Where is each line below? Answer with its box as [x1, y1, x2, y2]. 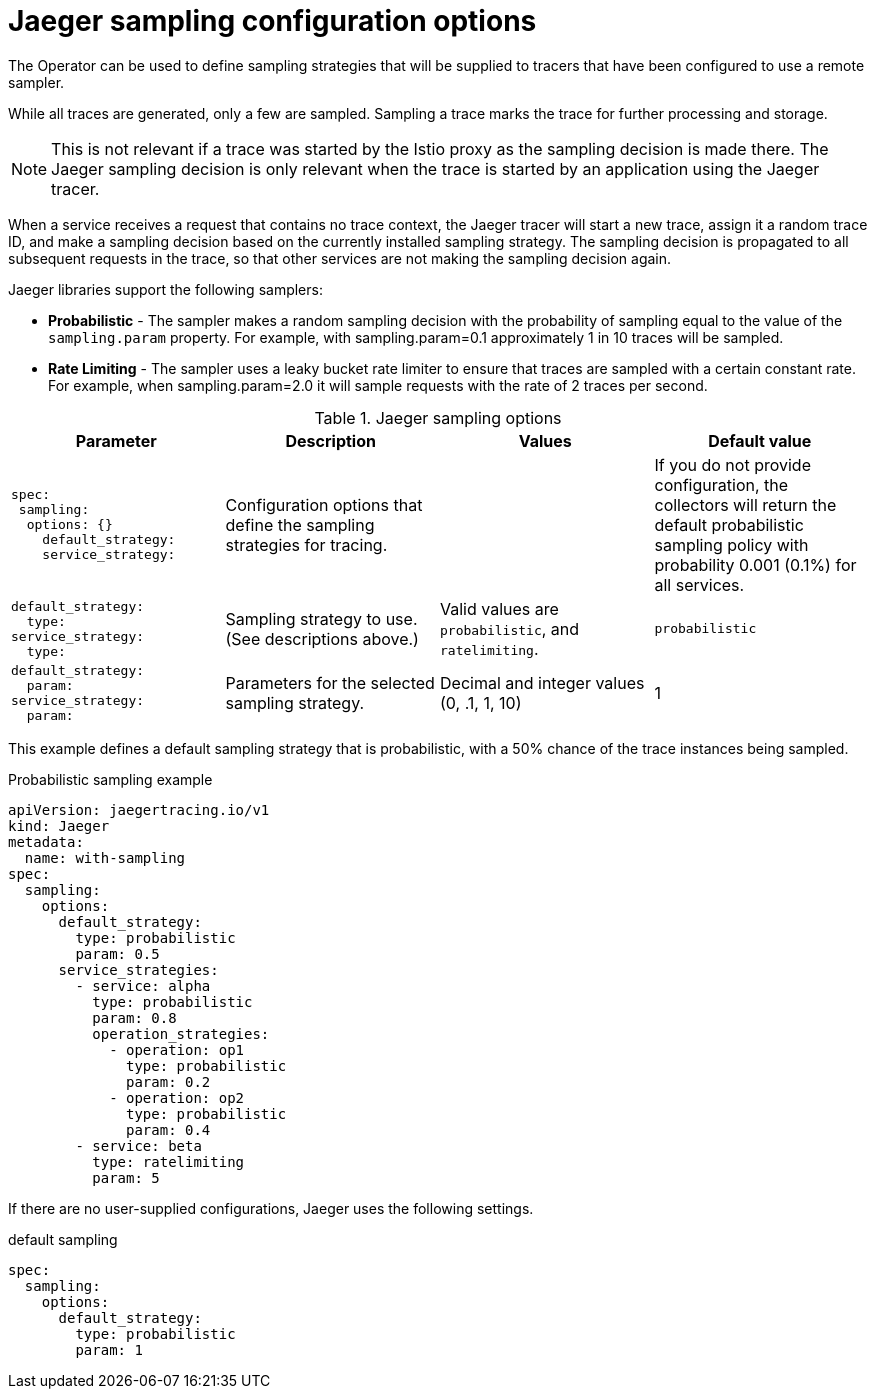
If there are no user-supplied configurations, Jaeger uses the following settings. [8, 1199, 534, 1217]
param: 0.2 [126, 1073, 211, 1090]
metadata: [8, 833, 84, 850]
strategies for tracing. [225, 534, 388, 555]
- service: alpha [75, 977, 211, 994]
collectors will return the [654, 494, 837, 515]
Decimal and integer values [440, 672, 645, 693]
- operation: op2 [109, 1089, 245, 1106]
